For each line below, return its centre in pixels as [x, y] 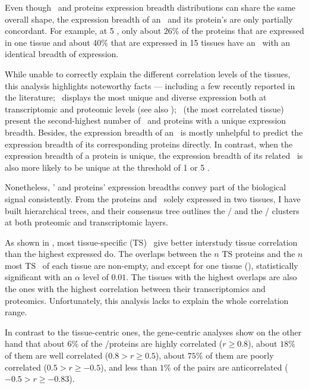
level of [96, 277]
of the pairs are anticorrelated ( [231, 367]
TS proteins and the [258, 254]
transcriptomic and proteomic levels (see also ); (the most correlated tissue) [144, 109]
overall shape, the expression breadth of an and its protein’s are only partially [149, 19]
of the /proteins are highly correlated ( [152, 343]
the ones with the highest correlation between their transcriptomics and [135, 289]
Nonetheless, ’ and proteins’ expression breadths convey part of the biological [146, 187]
